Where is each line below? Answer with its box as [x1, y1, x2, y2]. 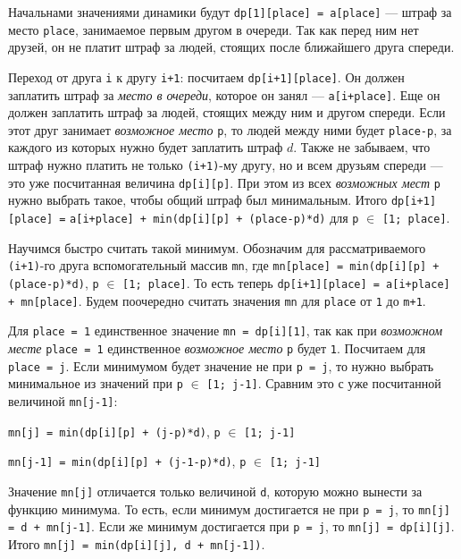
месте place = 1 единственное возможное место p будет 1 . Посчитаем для [8, 338, 426, 357]
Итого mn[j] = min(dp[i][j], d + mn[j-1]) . [8, 534, 265, 553]
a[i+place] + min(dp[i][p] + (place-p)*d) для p [70, 208, 359, 227]
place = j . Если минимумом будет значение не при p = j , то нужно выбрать [8, 356, 434, 375]
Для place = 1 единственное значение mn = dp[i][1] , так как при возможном [8, 321, 443, 340]
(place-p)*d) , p [8, 273, 99, 292]
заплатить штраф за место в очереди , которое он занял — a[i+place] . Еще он [8, 85, 440, 104]
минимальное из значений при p [8, 374, 183, 393]
